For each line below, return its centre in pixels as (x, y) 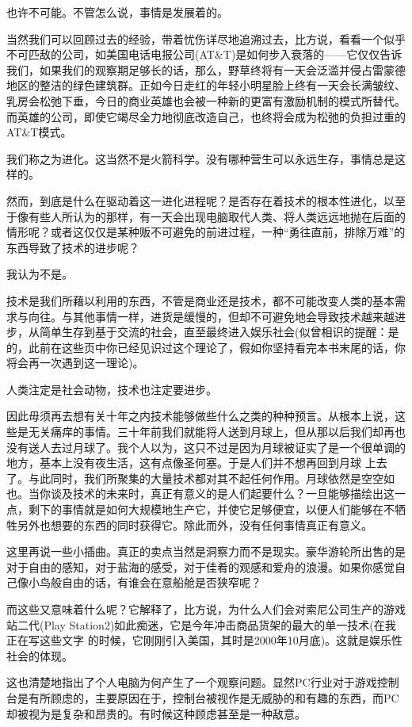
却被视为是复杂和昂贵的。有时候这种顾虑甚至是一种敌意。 (156, 713)
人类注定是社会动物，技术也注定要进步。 (112, 389)
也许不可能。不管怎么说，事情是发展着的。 (117, 12)
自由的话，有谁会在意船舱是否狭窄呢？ (161, 582)
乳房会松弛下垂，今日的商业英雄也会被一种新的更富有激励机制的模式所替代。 (206, 100)
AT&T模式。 (39, 132)
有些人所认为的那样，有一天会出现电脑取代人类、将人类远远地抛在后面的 (217, 216)
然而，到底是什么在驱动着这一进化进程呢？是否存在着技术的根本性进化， (195, 200)
